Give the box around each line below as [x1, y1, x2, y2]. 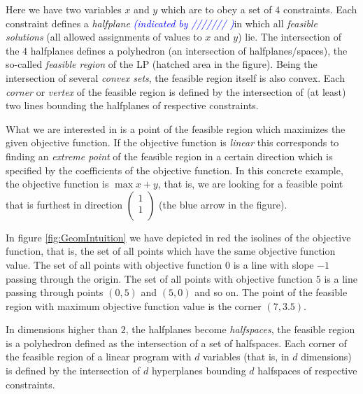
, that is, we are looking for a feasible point [157, 176, 343, 191]
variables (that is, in [203, 349, 290, 364]
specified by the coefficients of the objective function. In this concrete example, [6, 162, 343, 177]
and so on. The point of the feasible [194, 285, 348, 300]
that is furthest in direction [6, 197, 123, 211]
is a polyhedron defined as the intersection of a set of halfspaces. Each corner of [6, 335, 347, 350]
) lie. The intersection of [238, 29, 342, 44]
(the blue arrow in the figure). [159, 197, 287, 211]
